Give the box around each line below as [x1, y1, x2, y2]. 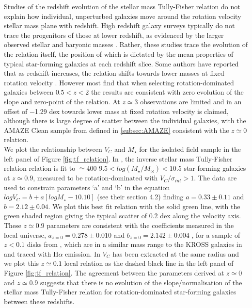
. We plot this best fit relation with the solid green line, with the [48, 201, 240, 211]
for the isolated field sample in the [139, 144, 241, 154]
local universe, [4, 229, 46, 240]
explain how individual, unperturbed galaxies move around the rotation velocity [4, 11, 241, 21]
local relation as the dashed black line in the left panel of [64, 258, 234, 268]
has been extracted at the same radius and [112, 248, 239, 259]
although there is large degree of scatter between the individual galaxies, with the [4, 115, 246, 126]
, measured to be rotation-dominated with [33, 173, 158, 183]
